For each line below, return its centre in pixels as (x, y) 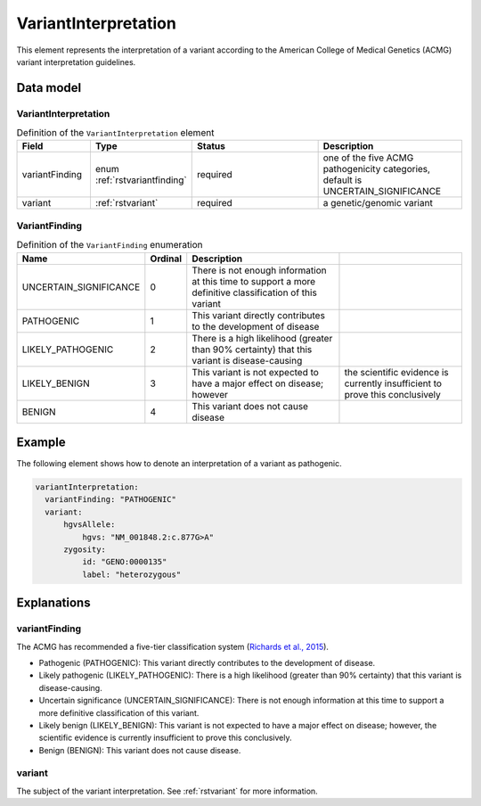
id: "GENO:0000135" (124, 562)
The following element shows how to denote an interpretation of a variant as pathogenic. (179, 464)
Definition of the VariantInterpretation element (115, 133)
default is (342, 180)
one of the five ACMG (368, 158)
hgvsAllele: (90, 525)
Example (41, 443)
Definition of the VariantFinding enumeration (110, 245)
